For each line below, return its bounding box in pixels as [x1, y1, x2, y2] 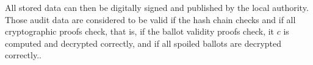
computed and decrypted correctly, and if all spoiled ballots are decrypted [5, 36, 282, 49]
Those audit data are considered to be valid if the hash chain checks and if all [5, 13, 296, 26]
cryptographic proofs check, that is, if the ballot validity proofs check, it [5, 25, 275, 38]
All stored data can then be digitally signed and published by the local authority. [5, 1, 309, 13]
